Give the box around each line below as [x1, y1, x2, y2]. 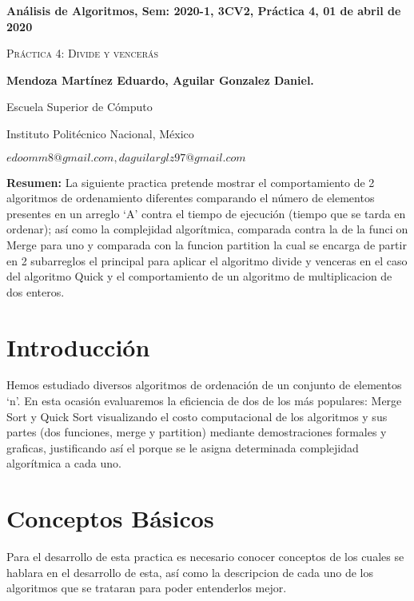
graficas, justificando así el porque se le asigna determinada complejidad [6, 439, 359, 456]
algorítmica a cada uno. [6, 455, 121, 472]
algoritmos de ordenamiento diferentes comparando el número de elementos [6, 189, 375, 206]
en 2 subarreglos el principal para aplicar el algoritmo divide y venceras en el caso [6, 252, 408, 269]
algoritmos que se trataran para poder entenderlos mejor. [6, 579, 287, 596]
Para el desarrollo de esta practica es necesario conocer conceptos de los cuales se [6, 548, 404, 565]
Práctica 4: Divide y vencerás [6, 45, 159, 62]
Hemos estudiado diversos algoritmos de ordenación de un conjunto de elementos [6, 376, 402, 393]
